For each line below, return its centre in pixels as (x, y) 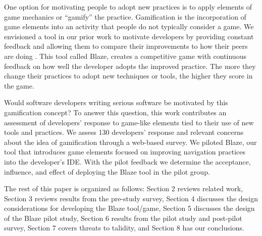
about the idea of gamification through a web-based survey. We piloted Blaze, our (130, 142)
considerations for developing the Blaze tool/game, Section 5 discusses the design (129, 208)
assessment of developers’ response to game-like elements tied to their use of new (129, 122)
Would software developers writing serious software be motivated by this (116, 102)
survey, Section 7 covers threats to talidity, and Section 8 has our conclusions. (124, 228)
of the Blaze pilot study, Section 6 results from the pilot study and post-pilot (123, 218)
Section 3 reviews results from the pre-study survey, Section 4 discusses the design (131, 198)
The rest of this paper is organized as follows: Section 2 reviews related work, (124, 188)
